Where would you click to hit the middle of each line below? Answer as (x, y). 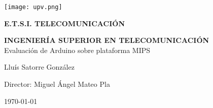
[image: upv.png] (33, 7)
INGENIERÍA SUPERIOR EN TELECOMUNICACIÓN (107, 40)
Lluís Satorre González (39, 67)
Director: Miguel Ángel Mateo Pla (57, 84)
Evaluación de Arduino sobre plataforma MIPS (77, 50)
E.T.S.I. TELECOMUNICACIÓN (65, 23)
